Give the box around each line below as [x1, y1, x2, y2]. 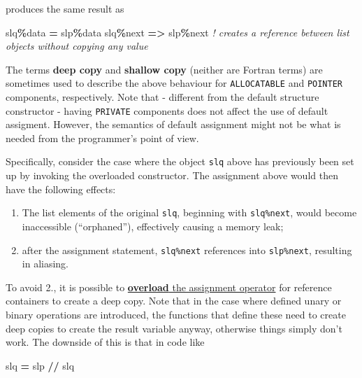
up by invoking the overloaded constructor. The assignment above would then [6, 168, 338, 183]
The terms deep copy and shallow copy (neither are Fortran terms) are [6, 62, 323, 76]
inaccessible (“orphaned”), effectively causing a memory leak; [22, 218, 284, 233]
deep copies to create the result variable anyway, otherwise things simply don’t [6, 321, 342, 335]
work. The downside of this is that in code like [6, 335, 205, 349]
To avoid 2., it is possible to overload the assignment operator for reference [6, 279, 332, 294]
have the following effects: [6, 181, 116, 196]
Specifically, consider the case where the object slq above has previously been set [6, 154, 354, 169]
